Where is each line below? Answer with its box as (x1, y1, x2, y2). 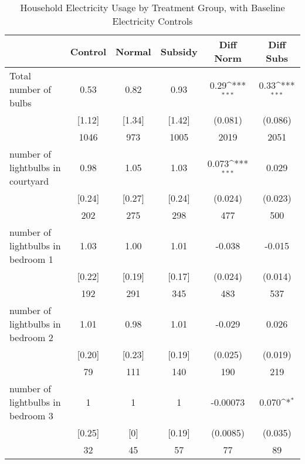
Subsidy (160, 44, 198, 58)
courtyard (9, 174, 49, 188)
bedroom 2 (9, 331, 53, 344)
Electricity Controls (112, 14, 193, 28)
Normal (116, 44, 151, 58)
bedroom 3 (9, 409, 53, 422)
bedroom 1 (9, 252, 53, 266)
